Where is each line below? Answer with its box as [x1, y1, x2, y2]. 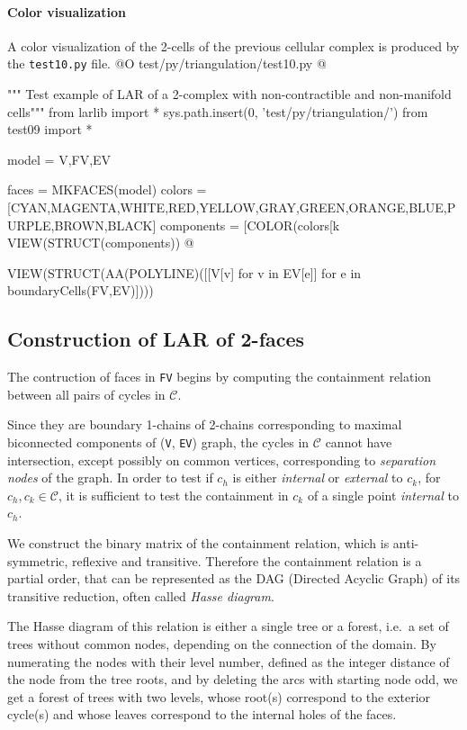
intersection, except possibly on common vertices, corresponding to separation [7, 450, 436, 469]
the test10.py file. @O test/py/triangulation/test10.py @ [7, 54, 327, 73]
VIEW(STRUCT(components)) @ [7, 233, 194, 252]
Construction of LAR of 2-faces [7, 325, 305, 353]
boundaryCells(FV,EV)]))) [7, 281, 154, 300]
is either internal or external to [232, 468, 403, 487]
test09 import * [7, 120, 93, 139]
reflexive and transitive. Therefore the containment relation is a [72, 551, 422, 570]
